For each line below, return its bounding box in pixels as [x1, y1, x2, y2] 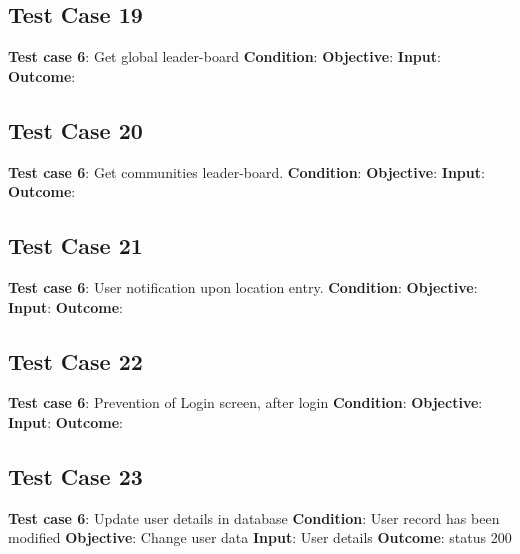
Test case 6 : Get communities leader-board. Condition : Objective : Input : [8, 161, 485, 182]
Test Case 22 [8, 345, 143, 376]
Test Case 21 [8, 230, 143, 261]
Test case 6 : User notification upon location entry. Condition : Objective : [8, 276, 478, 297]
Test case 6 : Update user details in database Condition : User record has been [8, 507, 500, 528]
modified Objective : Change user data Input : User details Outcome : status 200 [8, 527, 512, 548]
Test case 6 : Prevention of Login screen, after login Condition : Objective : [8, 392, 483, 413]
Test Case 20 [8, 114, 143, 145]
